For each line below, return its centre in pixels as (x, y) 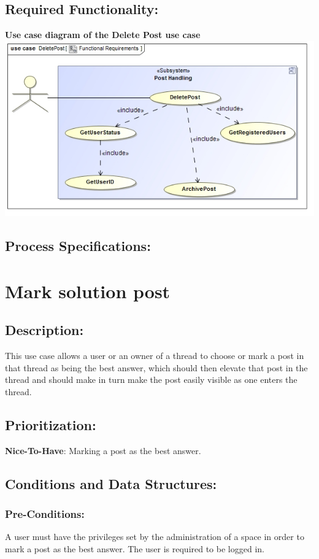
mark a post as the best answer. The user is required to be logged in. (135, 548)
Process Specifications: (78, 246)
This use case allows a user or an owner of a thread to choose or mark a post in (155, 356)
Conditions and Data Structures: (111, 483)
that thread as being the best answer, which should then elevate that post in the (156, 367)
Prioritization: (51, 424)
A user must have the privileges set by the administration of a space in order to (155, 537)
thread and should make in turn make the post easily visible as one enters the (151, 380)
